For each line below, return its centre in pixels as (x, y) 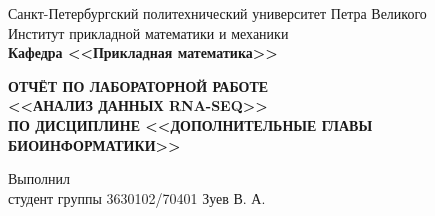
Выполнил (39, 178)
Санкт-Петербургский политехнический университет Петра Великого (217, 13)
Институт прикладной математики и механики (148, 32)
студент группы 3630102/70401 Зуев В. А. (137, 197)
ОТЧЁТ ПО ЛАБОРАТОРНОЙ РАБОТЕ (138, 85)
